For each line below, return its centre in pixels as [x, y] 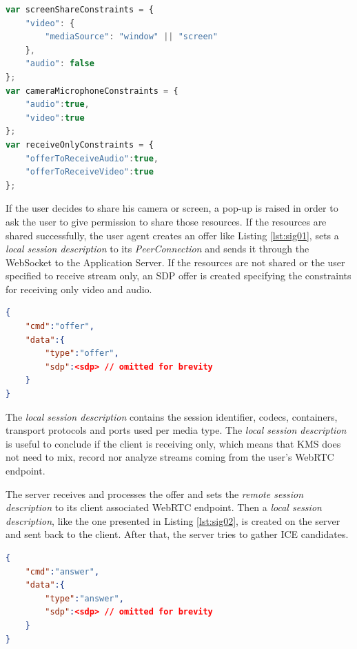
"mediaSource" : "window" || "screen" [131, 37]
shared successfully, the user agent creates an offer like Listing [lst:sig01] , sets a [172, 235]
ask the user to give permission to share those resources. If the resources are [166, 221]
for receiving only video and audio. [79, 289]
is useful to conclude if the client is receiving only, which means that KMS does [173, 443]
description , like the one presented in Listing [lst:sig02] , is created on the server [173, 520]
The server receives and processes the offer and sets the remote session [155, 493]
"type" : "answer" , [84, 598]
